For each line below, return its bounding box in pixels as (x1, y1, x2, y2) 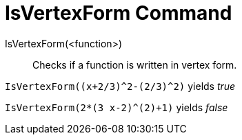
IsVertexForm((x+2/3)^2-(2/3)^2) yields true (5, 80, 236, 92)
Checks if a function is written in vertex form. (32, 58, 237, 71)
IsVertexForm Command (5, 1, 232, 25)
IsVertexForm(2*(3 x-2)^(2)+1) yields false (5, 101, 228, 113)
